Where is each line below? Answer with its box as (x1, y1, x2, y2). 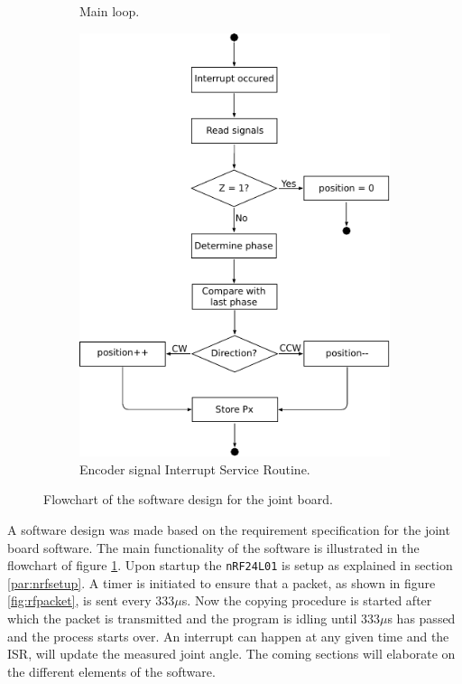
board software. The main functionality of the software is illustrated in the (7, 538, 420, 557)
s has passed (387, 609, 456, 628)
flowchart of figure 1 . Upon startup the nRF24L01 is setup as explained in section (7, 556, 453, 575)
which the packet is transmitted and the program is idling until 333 (7, 609, 380, 628)
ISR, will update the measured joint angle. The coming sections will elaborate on (7, 644, 456, 663)
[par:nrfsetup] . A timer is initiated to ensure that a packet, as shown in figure (7, 573, 436, 592)
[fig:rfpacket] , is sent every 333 (7, 591, 175, 610)
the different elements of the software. (7, 661, 216, 680)
